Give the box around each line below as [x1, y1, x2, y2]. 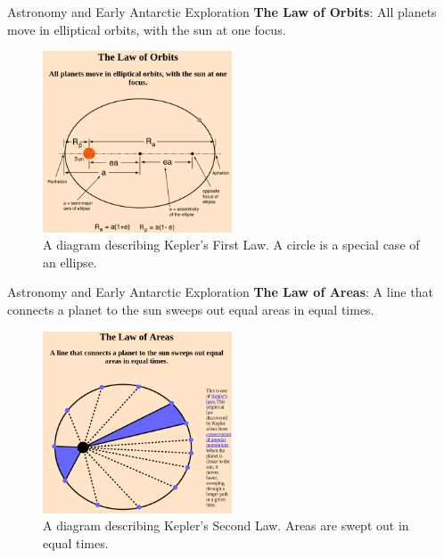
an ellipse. [43, 252, 97, 271]
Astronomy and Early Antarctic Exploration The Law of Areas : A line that [7, 283, 433, 301]
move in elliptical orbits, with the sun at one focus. [7, 20, 286, 38]
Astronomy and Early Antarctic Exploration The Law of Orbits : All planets [7, 3, 437, 21]
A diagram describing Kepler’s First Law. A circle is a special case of [43, 235, 420, 254]
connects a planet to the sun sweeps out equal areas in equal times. [7, 300, 374, 319]
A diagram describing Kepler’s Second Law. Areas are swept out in [43, 516, 409, 535]
